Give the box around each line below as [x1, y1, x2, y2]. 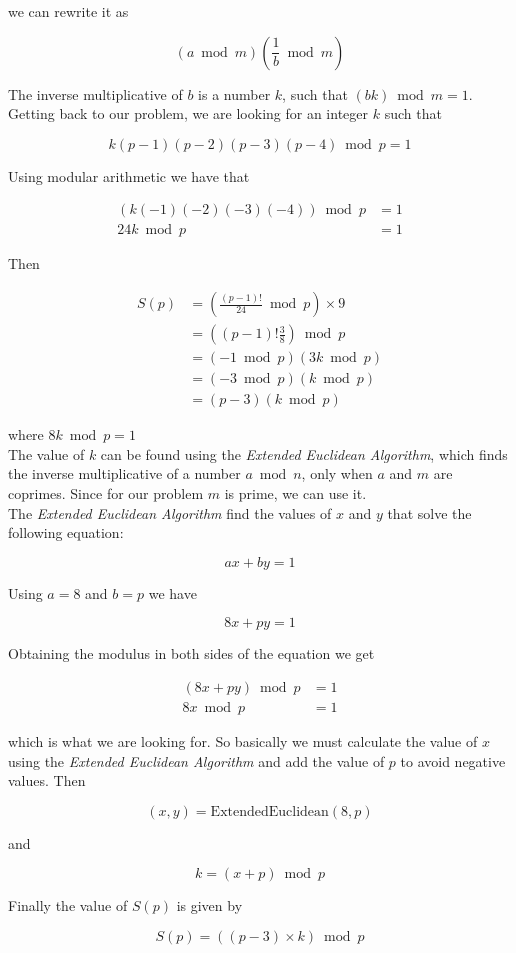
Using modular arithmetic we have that [8, 165, 250, 186]
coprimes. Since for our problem [8, 482, 204, 503]
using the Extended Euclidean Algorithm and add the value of [8, 750, 385, 771]
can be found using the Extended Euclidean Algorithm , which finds [100, 443, 508, 464]
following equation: [8, 522, 124, 543]
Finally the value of [8, 895, 128, 916]
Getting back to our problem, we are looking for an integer [8, 103, 369, 124]
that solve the [387, 502, 472, 523]
